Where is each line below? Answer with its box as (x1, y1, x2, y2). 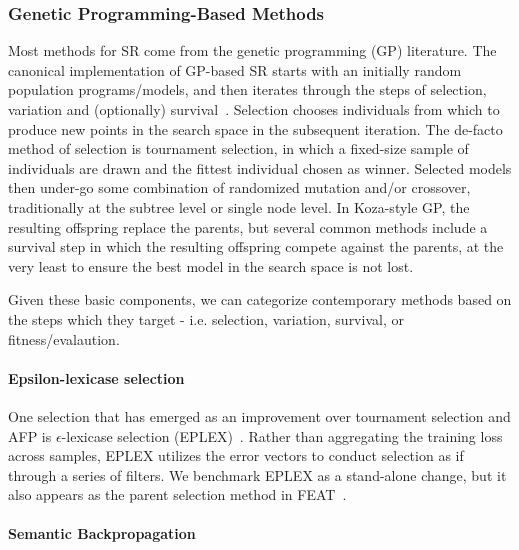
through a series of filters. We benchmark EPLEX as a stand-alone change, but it (8, 464, 507, 485)
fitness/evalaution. (8, 328, 120, 349)
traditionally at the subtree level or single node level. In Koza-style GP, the (8, 196, 470, 217)
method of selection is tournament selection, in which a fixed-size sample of (8, 138, 469, 159)
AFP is (8, 425, 52, 446)
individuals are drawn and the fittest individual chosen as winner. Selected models (8, 157, 512, 178)
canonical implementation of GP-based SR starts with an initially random (8, 59, 462, 80)
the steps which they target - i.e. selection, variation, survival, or (8, 308, 404, 329)
